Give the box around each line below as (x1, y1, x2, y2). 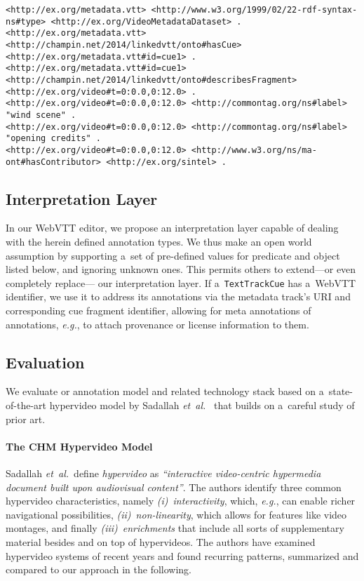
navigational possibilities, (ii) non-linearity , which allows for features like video (6, 507, 347, 521)
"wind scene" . (6, 109, 76, 120)
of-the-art (6, 398, 46, 412)
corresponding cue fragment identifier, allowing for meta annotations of (6, 303, 311, 318)
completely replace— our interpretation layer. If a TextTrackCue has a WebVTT (6, 275, 356, 290)
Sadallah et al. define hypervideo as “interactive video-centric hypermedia (6, 465, 321, 480)
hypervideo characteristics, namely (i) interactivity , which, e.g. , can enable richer (6, 493, 356, 508)
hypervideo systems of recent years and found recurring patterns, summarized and (6, 548, 359, 563)
